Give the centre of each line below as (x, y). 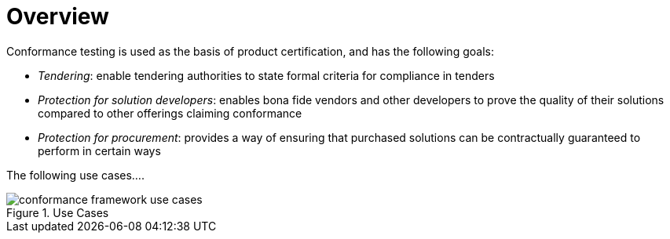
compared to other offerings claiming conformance (170, 113)
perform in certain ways (99, 150)
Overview (58, 16)
